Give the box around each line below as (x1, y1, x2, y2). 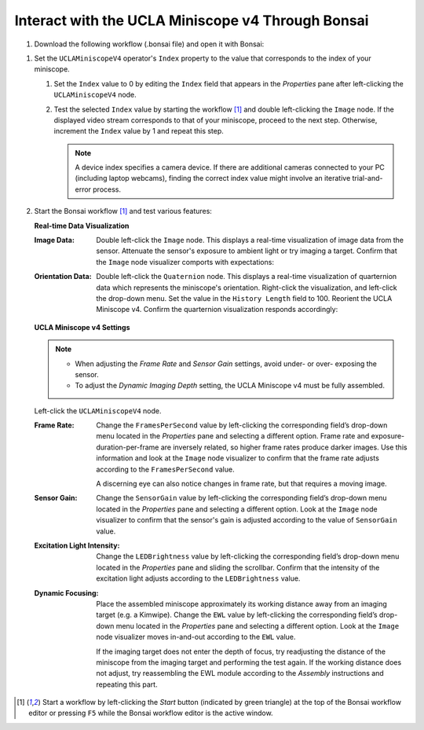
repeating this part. (96, 680, 158, 689)
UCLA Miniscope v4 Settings (34, 322, 130, 332)
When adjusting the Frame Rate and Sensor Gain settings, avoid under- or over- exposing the (75, 358, 377, 369)
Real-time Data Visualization (34, 221, 130, 230)
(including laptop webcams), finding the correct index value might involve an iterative (75, 174, 351, 183)
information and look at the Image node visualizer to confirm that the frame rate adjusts (96, 453, 380, 463)
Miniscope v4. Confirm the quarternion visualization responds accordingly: (96, 305, 338, 314)
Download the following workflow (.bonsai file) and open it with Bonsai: (34, 39, 265, 49)
